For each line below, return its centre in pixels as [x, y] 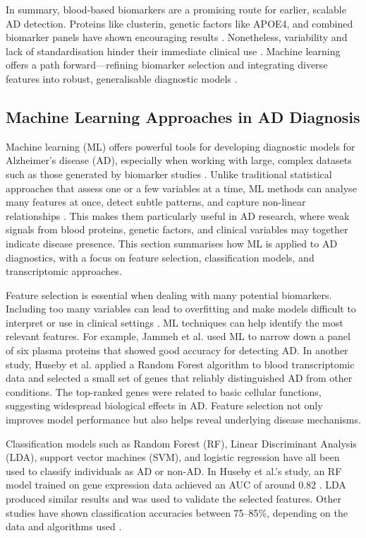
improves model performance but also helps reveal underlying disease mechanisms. [183, 420]
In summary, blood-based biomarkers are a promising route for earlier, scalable [176, 9]
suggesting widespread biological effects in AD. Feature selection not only [164, 405]
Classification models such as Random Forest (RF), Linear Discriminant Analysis [181, 443]
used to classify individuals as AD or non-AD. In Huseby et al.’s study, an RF [174, 470]
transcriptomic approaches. [64, 271]
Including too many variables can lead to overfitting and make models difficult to [181, 309]
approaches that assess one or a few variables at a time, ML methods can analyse [181, 188]
